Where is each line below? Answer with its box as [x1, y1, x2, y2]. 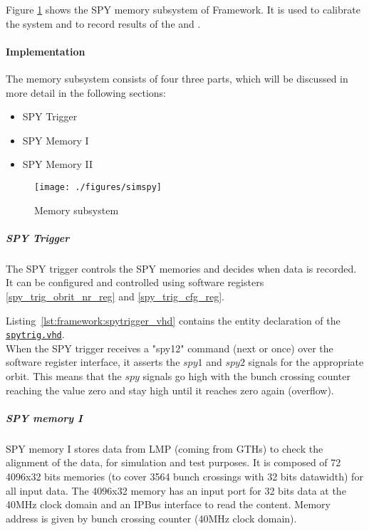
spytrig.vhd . [6, 327, 65, 342]
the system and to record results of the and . [6, 16, 201, 31]
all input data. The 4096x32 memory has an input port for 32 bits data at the [6, 483, 346, 498]
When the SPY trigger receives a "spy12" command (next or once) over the [6, 340, 333, 355]
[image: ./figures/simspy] [34, 182, 162, 192]
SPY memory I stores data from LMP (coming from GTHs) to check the [6, 441, 323, 456]
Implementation [6, 43, 85, 58]
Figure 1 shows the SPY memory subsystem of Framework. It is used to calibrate [6, 2, 360, 16]
